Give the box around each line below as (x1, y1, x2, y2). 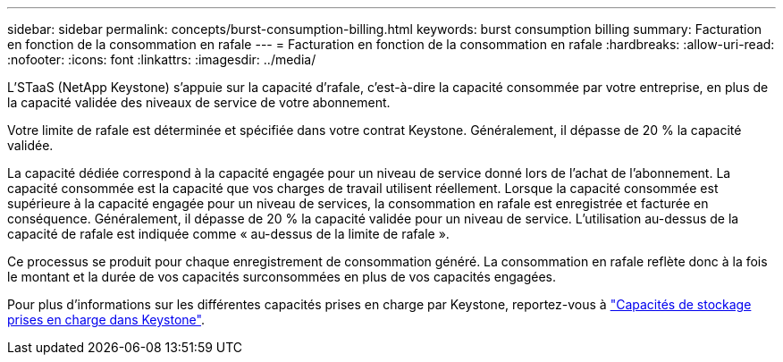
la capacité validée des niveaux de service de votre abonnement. (7, 95, 391, 110)
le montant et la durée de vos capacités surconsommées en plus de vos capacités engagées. (7, 269, 556, 284)
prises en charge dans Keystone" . (7, 312, 205, 327)
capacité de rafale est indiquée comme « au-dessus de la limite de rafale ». (7, 226, 450, 241)
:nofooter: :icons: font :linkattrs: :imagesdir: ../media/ (7, 52, 316, 67)
